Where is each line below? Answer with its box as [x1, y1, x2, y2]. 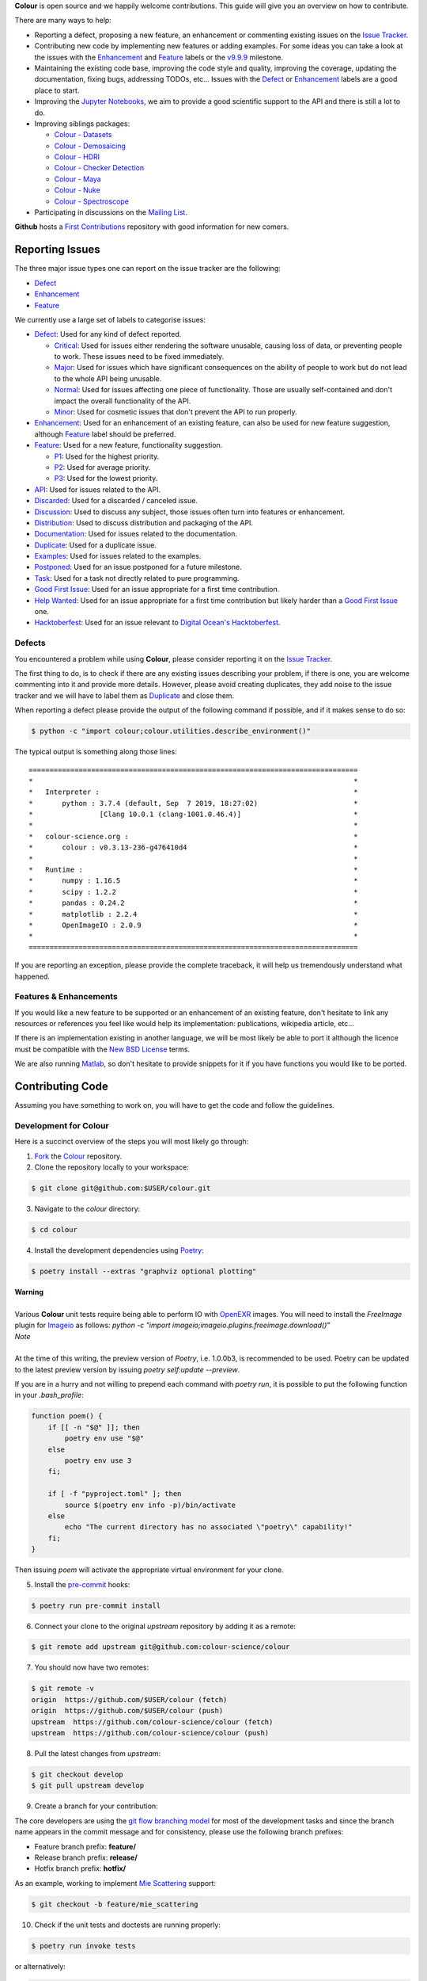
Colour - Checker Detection [54, 163, 145, 173]
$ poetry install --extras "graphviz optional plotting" [31, 1266, 257, 1276]
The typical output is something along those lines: [14, 747, 177, 757]
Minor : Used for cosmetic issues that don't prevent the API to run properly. [54, 407, 297, 417]
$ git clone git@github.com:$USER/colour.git [31, 1184, 211, 1193]
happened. [14, 971, 51, 981]
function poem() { [31, 1411, 103, 1421]
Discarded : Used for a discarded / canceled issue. [34, 496, 198, 506]
